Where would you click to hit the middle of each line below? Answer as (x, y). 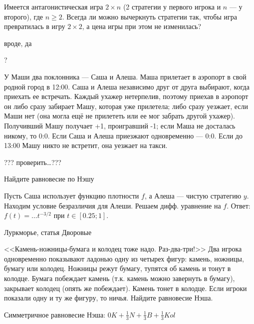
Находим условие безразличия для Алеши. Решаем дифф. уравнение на (113, 205)
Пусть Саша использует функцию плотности (72, 195)
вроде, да (18, 43)
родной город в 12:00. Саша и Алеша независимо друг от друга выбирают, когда (127, 86)
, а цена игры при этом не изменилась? (142, 26)
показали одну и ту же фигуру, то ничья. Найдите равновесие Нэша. (109, 298)
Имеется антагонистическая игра (54, 6)
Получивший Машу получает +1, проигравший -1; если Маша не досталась (120, 125)
